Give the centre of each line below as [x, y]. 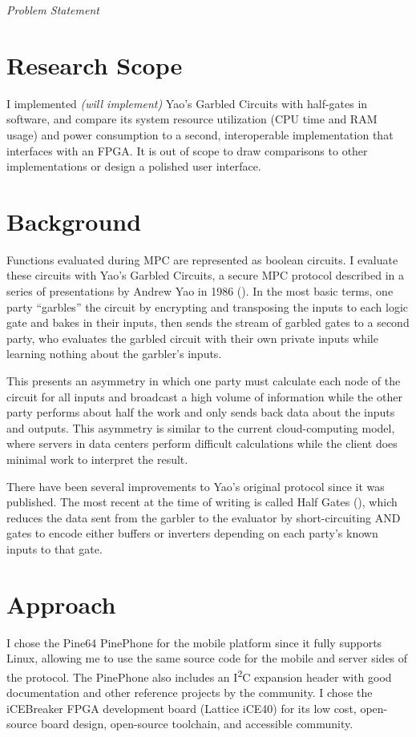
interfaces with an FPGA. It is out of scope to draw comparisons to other [187, 150]
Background [74, 221]
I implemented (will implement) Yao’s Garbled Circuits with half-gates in [187, 103]
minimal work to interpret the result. [97, 459]
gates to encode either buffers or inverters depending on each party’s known [192, 533]
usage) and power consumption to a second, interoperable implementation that [200, 134]
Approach [61, 604]
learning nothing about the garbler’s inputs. [114, 354]
